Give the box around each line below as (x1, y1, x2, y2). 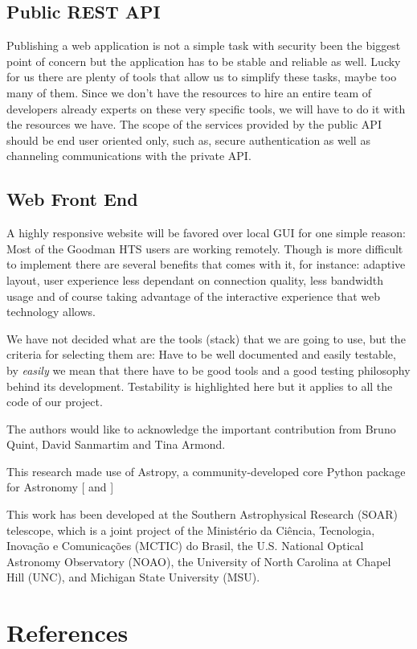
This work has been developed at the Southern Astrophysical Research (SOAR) (6, 506, 399, 523)
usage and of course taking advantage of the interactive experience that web (6, 287, 380, 304)
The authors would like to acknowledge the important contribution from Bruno (6, 420, 396, 437)
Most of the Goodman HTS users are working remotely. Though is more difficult (6, 240, 403, 257)
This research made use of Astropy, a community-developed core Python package (6, 462, 406, 479)
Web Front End (6, 187, 138, 212)
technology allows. (6, 303, 96, 320)
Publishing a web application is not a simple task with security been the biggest (6, 37, 401, 54)
